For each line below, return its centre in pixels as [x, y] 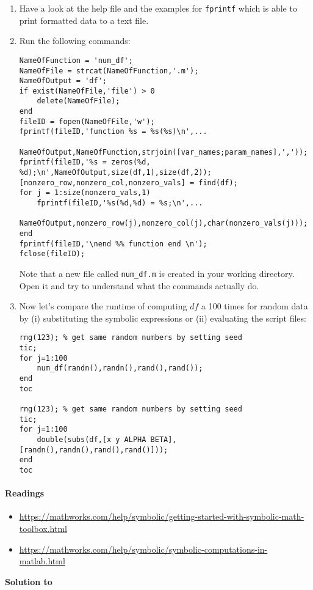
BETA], [164, 439]
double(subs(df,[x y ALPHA [92, 439]
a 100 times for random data [254, 306]
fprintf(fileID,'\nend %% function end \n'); [113, 244]
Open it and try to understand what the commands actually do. [139, 285]
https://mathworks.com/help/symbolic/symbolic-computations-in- [143, 549]
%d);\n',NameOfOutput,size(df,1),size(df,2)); [115, 173]
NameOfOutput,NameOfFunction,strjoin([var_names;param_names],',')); [164, 152]
